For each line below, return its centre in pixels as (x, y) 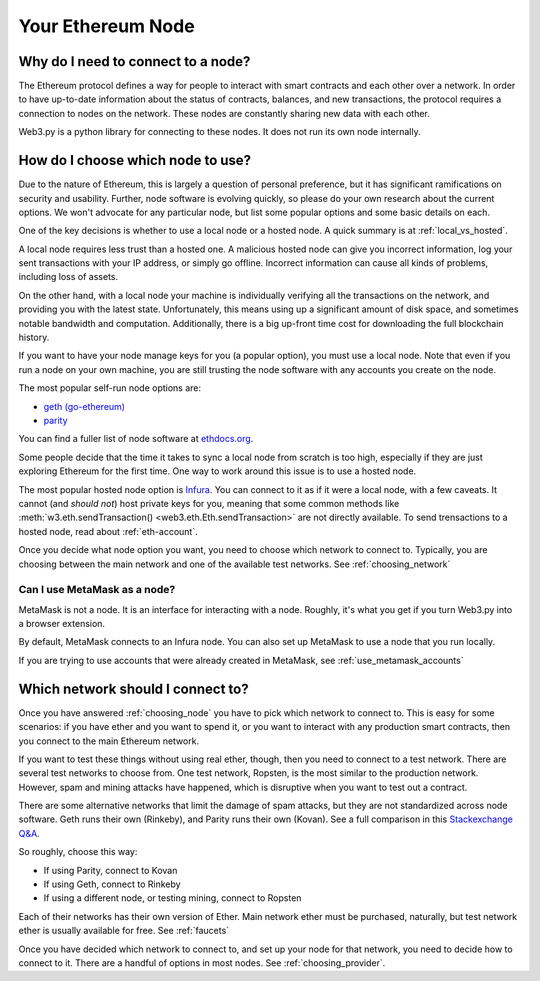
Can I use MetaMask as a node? (97, 590)
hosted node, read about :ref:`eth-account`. (108, 531)
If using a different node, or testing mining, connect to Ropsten (172, 898)
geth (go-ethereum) (84, 406)
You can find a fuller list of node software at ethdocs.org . (136, 439)
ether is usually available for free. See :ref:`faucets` (124, 931)
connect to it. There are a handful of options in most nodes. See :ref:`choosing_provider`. (202, 962)
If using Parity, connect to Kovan (110, 870)
